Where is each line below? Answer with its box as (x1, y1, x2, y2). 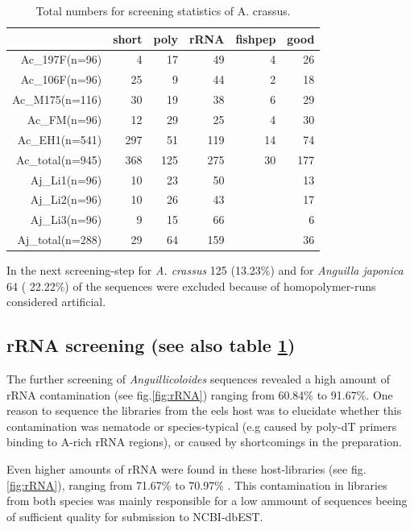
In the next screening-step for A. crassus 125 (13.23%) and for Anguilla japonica (6, 262, 404, 279)
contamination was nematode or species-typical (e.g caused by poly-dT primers (6, 417, 397, 434)
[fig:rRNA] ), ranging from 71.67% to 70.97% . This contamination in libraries (6, 476, 387, 493)
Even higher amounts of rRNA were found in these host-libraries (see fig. (6, 461, 366, 478)
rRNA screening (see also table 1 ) (6, 333, 296, 358)
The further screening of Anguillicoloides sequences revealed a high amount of (6, 371, 390, 387)
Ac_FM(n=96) (27, 110, 102, 127)
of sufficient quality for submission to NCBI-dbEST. (6, 507, 263, 524)
